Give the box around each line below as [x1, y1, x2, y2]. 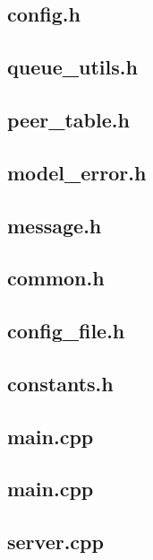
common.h [7, 264, 105, 292]
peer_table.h [7, 105, 130, 133]
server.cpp [7, 528, 104, 556]
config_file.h [7, 317, 125, 345]
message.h [7, 211, 102, 239]
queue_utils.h [7, 53, 138, 81]
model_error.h [7, 158, 147, 186]
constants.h [7, 369, 114, 397]
